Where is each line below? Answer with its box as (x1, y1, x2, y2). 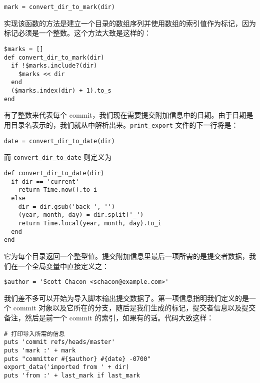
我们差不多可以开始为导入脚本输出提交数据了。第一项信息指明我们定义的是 (4, 292, 249, 303)
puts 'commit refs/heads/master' (4, 338, 115, 346)
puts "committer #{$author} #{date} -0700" (4, 355, 151, 362)
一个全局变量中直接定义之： (17, 260, 109, 271)
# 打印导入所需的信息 (4, 330, 65, 337)
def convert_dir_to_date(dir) (4, 170, 104, 177)
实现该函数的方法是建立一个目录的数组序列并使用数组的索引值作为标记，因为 (4, 18, 256, 28)
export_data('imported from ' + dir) (4, 363, 129, 371)
